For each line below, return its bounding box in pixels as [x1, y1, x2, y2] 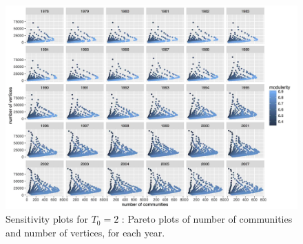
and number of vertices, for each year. [6, 225, 165, 239]
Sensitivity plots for [6, 212, 88, 226]
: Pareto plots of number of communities [121, 212, 293, 226]
